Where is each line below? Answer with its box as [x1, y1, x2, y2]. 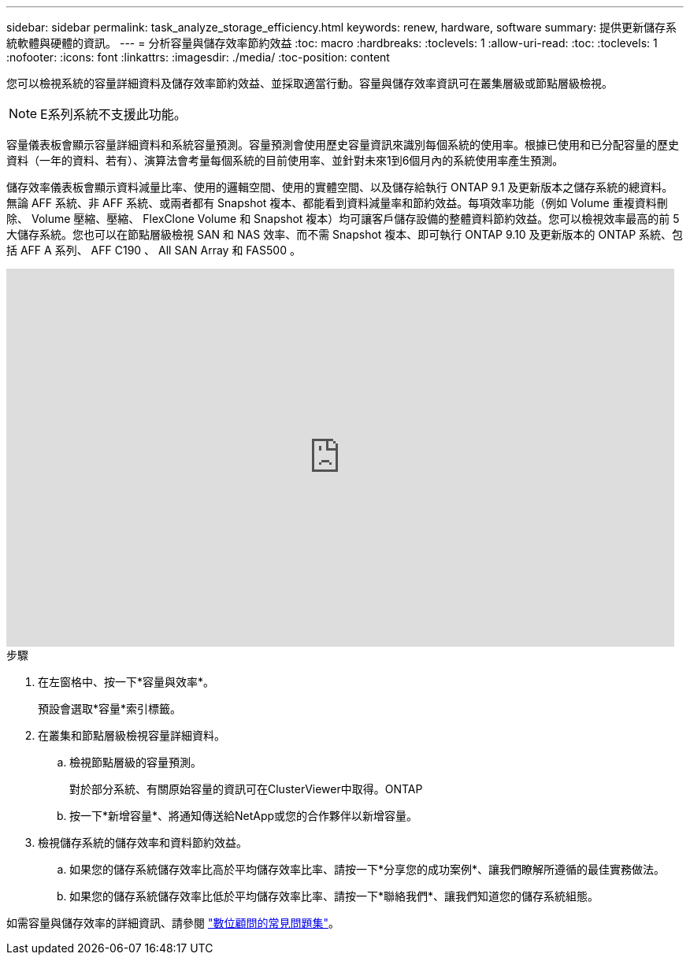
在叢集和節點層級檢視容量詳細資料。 [38, 729, 225, 742]
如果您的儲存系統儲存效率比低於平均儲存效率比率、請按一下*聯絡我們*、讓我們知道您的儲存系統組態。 [69, 889, 599, 903]
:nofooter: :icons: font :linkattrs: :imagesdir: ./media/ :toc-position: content [6, 50, 390, 64]
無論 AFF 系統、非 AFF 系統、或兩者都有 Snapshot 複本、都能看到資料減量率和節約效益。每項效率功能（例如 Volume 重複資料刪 [6, 196, 668, 210]
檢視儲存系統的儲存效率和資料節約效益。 [38, 836, 247, 849]
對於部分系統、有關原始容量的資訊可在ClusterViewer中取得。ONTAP [69, 782, 423, 796]
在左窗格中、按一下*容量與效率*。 [38, 675, 215, 688]
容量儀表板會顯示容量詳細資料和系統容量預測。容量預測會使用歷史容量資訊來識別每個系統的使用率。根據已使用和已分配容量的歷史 [6, 138, 679, 151]
